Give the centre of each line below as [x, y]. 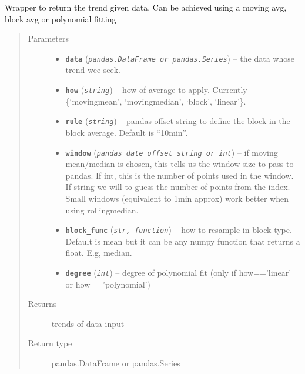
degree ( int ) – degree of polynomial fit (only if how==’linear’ [178, 272]
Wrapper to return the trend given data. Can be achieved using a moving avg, [146, 7]
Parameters [48, 39]
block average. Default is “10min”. [127, 132]
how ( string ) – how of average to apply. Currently [156, 90]
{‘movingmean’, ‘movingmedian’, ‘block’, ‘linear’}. [156, 101]
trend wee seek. [93, 70]
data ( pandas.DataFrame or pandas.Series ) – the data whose [180, 58]
